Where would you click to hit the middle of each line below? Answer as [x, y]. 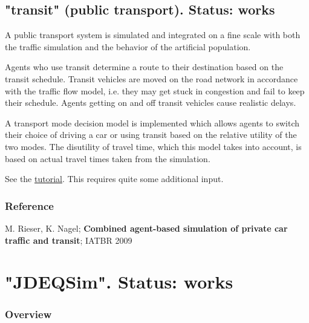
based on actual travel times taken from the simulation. [108, 158]
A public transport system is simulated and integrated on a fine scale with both [153, 35]
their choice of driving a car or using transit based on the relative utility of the [151, 135]
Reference [29, 205]
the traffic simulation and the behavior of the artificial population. [128, 46]
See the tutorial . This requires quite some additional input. [114, 179]
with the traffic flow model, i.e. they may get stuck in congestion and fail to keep [155, 90]
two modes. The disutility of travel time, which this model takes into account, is [153, 146]
